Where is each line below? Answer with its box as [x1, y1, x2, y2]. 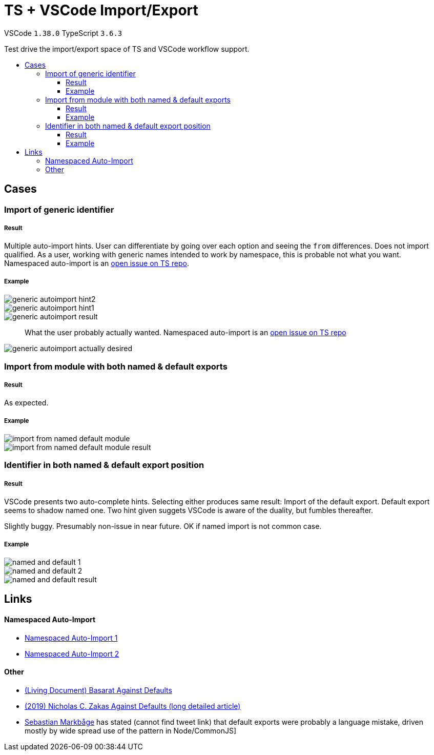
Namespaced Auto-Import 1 [25, 633, 118, 642]
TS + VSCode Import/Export [4, 2, 198, 19]
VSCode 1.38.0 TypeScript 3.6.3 [4, 28, 122, 37]
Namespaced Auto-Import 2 [25, 649, 119, 658]
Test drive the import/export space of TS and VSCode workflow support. [4, 44, 250, 53]
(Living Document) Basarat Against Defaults [25, 685, 172, 695]
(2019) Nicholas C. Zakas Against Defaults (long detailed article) [25, 701, 241, 710]
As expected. [4, 398, 49, 407]
